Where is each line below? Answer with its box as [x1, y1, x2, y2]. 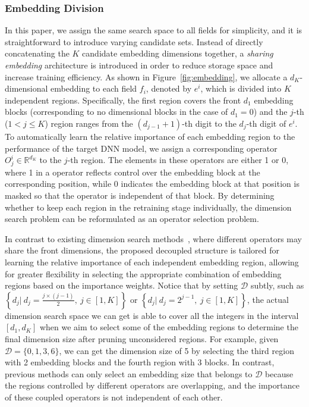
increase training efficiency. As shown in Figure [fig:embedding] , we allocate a [5, 70, 288, 83]
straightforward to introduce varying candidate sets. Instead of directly [5, 35, 263, 48]
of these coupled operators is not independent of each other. [5, 390, 223, 403]
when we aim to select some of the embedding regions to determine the [39, 321, 298, 333]
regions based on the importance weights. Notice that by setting [5, 279, 238, 292]
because [265, 367, 294, 380]
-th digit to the [182, 117, 237, 129]
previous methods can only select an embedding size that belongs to [5, 367, 253, 380]
